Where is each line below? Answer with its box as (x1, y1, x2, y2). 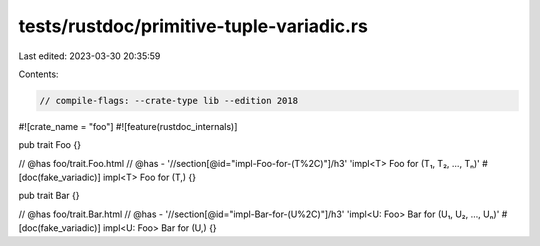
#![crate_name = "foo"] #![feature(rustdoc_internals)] (18, 120, 238, 132)
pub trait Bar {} (18, 190, 80, 202)
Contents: (18, 68, 59, 80)
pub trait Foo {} (18, 139, 82, 151)
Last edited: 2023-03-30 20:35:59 (18, 50, 161, 62)
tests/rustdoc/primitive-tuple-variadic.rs (18, 15, 369, 37)
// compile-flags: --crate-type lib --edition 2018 (39, 95, 299, 106)
